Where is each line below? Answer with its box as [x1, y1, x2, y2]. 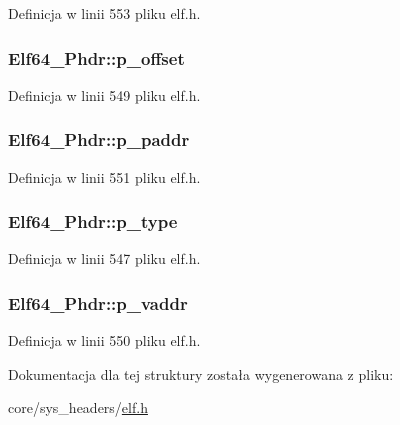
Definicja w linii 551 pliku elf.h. [8, 166, 201, 187]
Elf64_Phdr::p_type [8, 209, 178, 234]
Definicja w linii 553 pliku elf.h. [8, 3, 201, 23]
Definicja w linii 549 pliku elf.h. [8, 84, 201, 105]
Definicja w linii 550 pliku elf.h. [8, 330, 201, 351]
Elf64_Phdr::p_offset [8, 45, 185, 70]
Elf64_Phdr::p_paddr [8, 127, 190, 152]
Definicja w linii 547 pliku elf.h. [8, 248, 201, 269]
